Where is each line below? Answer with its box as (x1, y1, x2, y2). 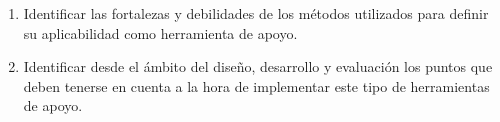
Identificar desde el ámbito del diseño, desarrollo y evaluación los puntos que (23, 56, 493, 77)
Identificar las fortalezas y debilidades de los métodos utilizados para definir (23, 3, 489, 23)
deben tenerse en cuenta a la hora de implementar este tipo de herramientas (23, 75, 490, 96)
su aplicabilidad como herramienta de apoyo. (23, 22, 298, 43)
